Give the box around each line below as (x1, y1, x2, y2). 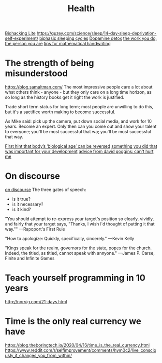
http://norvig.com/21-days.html (5, 299, 67, 304)
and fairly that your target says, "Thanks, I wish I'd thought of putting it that (5, 221, 155, 227)
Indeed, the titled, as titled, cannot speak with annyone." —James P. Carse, (5, 250, 155, 256)
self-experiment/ (5, 35, 39, 41)
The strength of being (5, 58, 94, 69)
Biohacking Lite (5, 30, 36, 36)
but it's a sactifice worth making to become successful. (5, 109, 116, 115)
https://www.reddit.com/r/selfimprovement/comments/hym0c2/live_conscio (5, 347, 156, 353)
